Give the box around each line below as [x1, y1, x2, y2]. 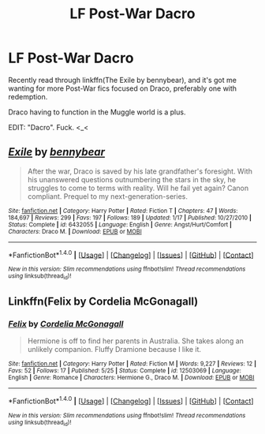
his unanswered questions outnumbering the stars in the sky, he [27, 174, 237, 184]
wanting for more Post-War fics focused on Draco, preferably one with [8, 84, 237, 93]
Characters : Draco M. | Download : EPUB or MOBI [8, 227, 142, 235]
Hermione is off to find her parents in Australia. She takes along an [27, 336, 244, 346]
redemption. [8, 92, 48, 101]
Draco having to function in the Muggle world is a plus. [8, 107, 186, 117]
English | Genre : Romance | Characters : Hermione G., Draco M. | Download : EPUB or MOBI [8, 374, 255, 382]
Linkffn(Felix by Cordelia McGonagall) [8, 295, 199, 309]
